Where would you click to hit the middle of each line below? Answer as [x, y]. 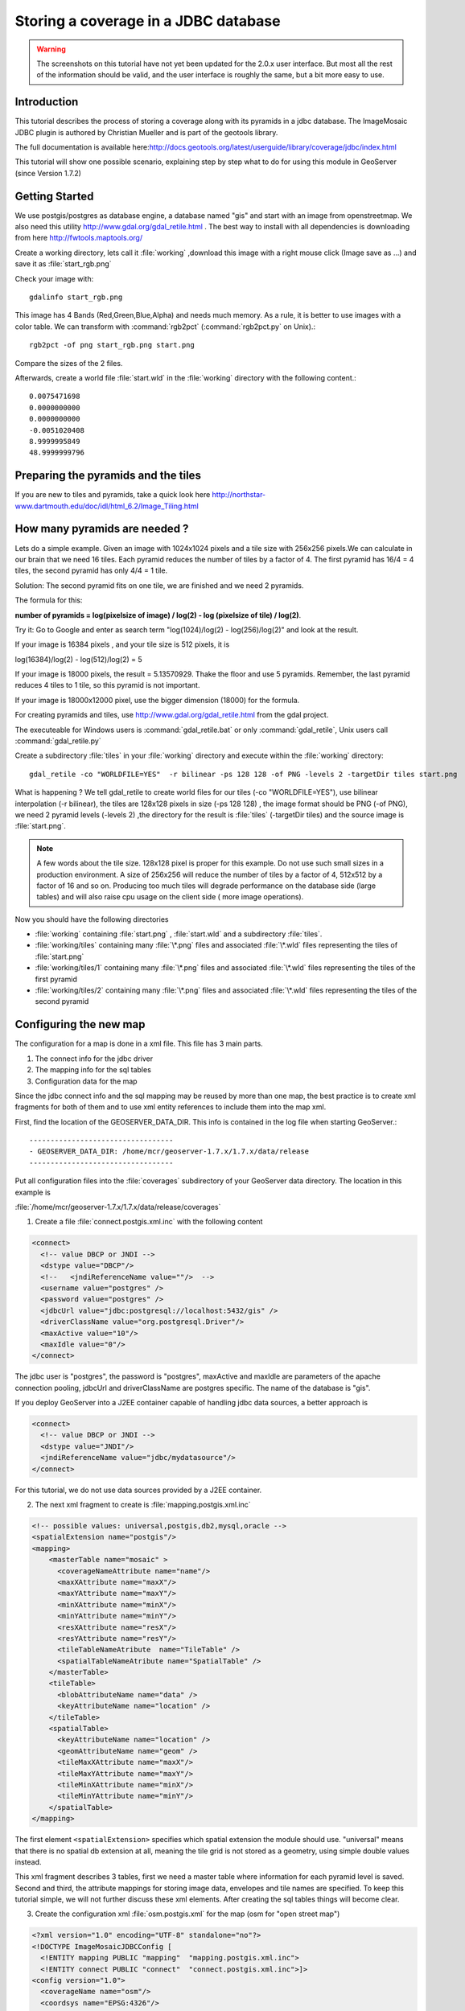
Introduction [47, 102]
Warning [51, 49]
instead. [28, 1861]
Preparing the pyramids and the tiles [108, 476]
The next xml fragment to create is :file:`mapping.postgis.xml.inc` [143, 1505]
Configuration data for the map [86, 1081]
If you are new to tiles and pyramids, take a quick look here [113, 495]
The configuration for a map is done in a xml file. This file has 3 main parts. [139, 1044]
